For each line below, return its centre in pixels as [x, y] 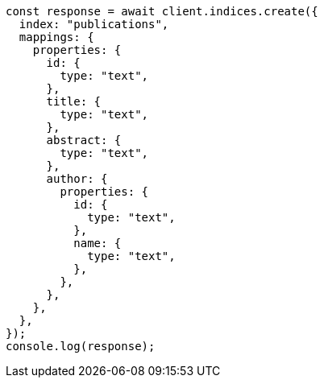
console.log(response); [81, 346]
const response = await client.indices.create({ [162, 11]
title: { [74, 101]
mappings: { [56, 37]
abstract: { [84, 140]
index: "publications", [94, 24]
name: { [98, 243]
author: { [77, 179]
